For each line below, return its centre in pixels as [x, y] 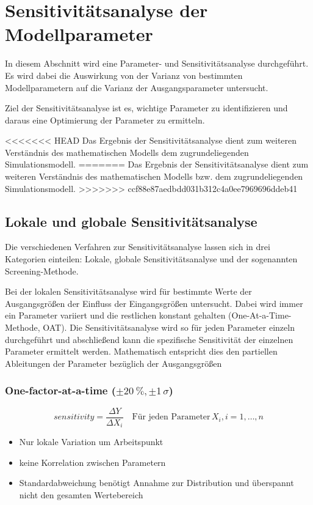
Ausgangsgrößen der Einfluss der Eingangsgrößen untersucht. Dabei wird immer [154, 303]
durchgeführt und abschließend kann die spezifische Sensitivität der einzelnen [149, 339]
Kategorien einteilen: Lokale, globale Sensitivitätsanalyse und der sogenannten [151, 259]
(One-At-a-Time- [260, 315]
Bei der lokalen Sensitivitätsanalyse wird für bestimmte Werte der [128, 291]
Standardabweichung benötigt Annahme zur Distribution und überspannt [156, 483]
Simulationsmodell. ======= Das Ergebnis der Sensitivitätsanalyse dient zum [157, 164]
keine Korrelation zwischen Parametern [92, 462]
